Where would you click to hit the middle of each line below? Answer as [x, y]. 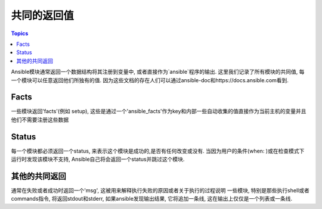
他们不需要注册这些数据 [40, 120]
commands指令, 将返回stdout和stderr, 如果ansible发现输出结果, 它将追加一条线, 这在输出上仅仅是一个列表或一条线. [152, 199]
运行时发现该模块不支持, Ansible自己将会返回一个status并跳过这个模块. [98, 159]
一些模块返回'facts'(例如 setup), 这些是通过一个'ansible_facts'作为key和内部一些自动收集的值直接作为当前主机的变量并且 [159, 111]
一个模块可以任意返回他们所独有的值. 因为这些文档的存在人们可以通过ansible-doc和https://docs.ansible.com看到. [150, 80]
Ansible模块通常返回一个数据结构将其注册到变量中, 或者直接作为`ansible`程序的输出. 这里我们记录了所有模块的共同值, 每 [158, 72]
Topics [20, 33]
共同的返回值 [43, 15]
